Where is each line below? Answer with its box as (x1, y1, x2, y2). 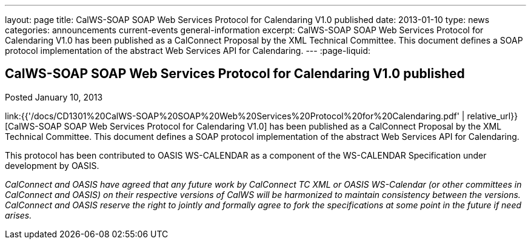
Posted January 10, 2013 (5, 91, 103, 102)
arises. (5, 209, 32, 220)
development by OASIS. (5, 160, 99, 171)
